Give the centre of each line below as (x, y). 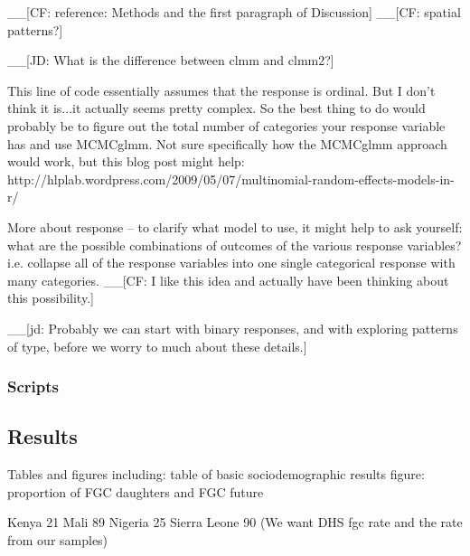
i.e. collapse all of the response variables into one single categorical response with (231, 263)
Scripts (33, 386)
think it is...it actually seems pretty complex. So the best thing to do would (216, 108)
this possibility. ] (51, 298)
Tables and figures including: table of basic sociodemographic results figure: (216, 474)
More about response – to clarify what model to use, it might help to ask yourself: (235, 226)
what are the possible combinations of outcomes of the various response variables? (235, 245)
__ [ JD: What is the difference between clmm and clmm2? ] (171, 60)
